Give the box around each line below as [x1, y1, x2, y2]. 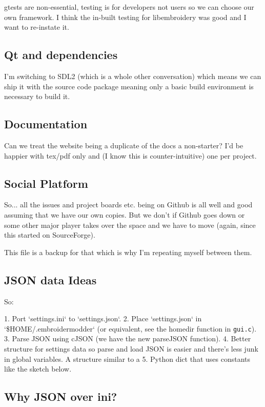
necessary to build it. [4, 91, 70, 102]
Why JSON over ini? [4, 389, 117, 404]
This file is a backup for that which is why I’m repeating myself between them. [4, 246, 252, 257]
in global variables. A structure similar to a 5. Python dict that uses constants [4, 353, 251, 364]
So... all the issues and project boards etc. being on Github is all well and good [4, 199, 253, 210]
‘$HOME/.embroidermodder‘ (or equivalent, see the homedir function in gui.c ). [4, 323, 257, 334]
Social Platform [4, 175, 88, 191]
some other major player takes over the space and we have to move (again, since [4, 219, 256, 230]
